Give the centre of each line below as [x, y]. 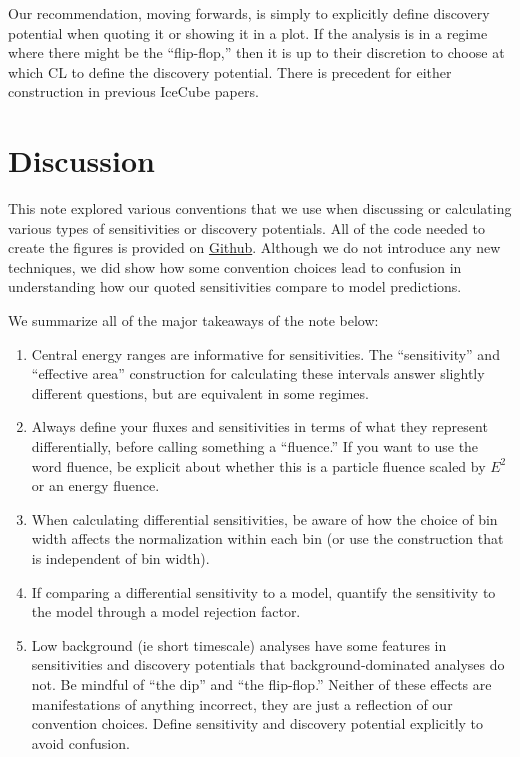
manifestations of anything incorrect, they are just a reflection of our [242, 703]
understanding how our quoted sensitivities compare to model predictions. [235, 286]
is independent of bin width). [120, 558]
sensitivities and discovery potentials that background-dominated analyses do [268, 664]
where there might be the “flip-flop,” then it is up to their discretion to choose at [256, 52]
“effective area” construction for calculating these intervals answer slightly [258, 373]
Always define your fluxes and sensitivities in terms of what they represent [259, 426]
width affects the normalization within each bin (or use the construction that [267, 538]
